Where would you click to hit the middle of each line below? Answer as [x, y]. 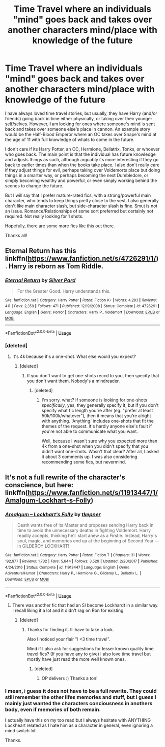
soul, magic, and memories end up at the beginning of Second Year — [88, 541]
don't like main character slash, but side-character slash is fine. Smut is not [81, 206]
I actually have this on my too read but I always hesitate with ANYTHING [78, 720]
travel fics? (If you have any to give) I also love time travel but [89, 654]
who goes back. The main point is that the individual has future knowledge [81, 154]
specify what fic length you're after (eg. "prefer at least [97, 410]
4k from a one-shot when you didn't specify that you [95, 446]
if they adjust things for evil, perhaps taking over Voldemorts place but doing [83, 170]
